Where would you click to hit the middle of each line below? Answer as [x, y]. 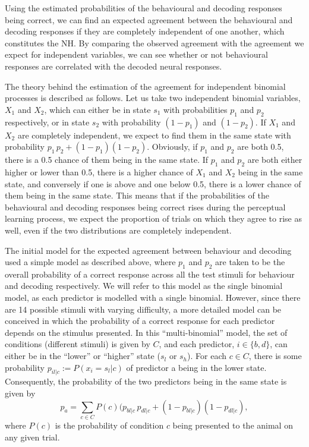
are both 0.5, [261, 147]
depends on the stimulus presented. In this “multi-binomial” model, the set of [146, 332]
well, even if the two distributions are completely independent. [118, 230]
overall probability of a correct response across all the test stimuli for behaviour [150, 274]
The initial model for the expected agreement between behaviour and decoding [148, 250]
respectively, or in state [47, 122]
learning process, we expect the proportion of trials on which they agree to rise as [153, 218]
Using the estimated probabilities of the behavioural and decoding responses [144, 8]
